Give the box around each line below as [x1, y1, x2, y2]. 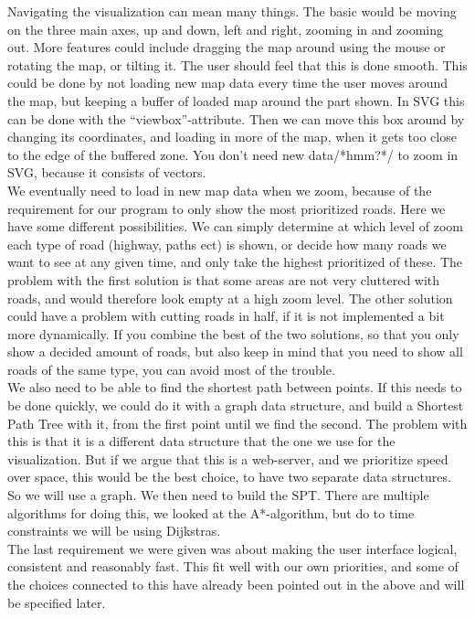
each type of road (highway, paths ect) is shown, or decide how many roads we [7, 234, 447, 253]
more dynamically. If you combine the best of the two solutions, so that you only [7, 324, 459, 343]
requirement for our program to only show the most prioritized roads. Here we [7, 198, 446, 218]
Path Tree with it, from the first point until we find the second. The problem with [7, 413, 468, 432]
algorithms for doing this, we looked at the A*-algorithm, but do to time [7, 503, 415, 522]
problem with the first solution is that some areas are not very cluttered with [7, 270, 440, 289]
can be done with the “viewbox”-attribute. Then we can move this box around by [7, 109, 465, 128]
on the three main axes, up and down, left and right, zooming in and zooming [7, 19, 443, 38]
